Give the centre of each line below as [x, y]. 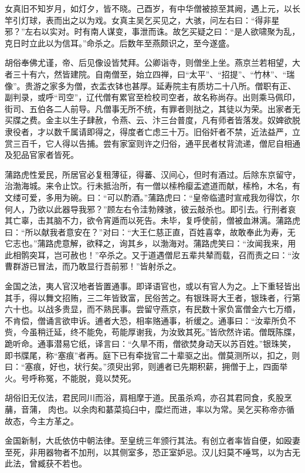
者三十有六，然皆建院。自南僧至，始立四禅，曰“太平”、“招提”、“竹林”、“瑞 [150, 74]
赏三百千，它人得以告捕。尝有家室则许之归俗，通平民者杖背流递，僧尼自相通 [152, 143]
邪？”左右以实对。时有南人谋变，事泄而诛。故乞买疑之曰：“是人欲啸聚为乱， [152, 31]
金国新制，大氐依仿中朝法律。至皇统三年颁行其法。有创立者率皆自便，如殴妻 [152, 440]
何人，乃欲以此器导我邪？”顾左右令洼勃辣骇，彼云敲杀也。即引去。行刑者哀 [150, 209]
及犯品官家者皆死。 [42, 155]
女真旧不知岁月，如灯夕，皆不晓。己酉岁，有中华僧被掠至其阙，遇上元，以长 [152, 8]
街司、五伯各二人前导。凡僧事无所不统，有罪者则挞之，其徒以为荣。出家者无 [152, 108]
